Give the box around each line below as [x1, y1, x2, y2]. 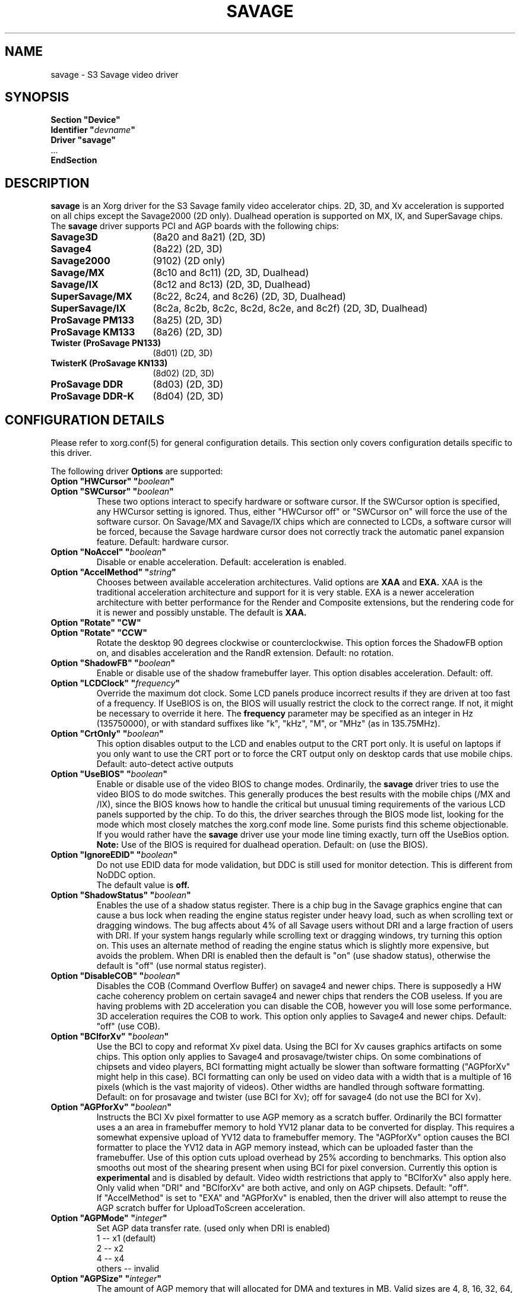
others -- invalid [96, 1263, 160, 1274]
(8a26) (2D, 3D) [153, 326, 223, 338]
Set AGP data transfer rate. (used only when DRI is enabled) [96, 1223, 331, 1234]
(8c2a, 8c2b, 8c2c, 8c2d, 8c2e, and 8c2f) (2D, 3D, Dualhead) [153, 302, 428, 315]
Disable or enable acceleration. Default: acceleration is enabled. [96, 557, 347, 568]
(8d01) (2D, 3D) [153, 348, 213, 359]
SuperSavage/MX [50, 290, 132, 303]
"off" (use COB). [96, 1021, 160, 1032]
